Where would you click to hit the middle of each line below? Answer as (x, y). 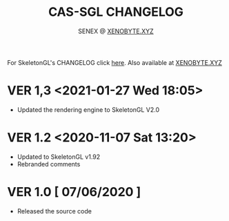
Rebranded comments (49, 164)
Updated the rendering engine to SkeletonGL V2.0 (88, 109)
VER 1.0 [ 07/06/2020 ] (74, 192)
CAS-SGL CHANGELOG (116, 12)
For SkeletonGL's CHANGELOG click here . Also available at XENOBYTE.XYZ (115, 62)
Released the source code (54, 211)
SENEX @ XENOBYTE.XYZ (116, 31)
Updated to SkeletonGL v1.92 (59, 157)
